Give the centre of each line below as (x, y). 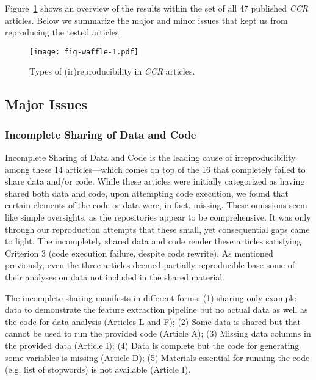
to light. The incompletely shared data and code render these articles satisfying (153, 241)
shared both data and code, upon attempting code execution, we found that (147, 193)
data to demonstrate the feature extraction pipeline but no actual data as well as (156, 309)
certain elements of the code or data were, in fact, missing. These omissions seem (156, 205)
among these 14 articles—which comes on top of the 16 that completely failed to (155, 169)
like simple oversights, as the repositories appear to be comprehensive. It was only (158, 217)
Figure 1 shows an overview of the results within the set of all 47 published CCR (156, 8)
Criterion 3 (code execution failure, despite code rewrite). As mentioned (139, 253)
